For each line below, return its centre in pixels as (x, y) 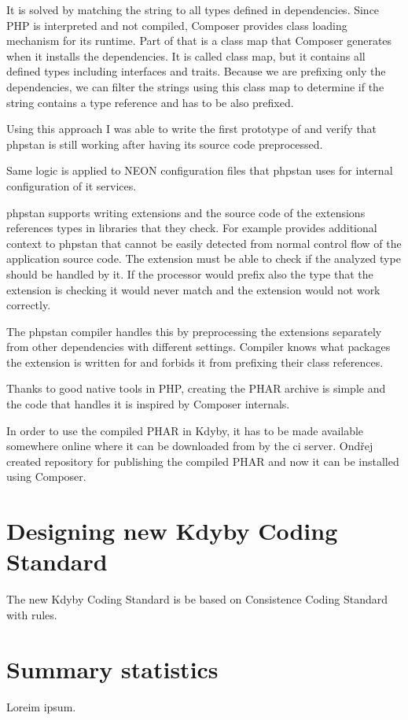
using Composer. (46, 476)
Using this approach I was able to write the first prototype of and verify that (192, 129)
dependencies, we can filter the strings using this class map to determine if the (195, 86)
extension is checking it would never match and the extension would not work (193, 289)
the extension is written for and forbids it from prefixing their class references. (195, 362)
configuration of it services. (72, 185)
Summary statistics (112, 668)
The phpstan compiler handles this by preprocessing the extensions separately (194, 331)
